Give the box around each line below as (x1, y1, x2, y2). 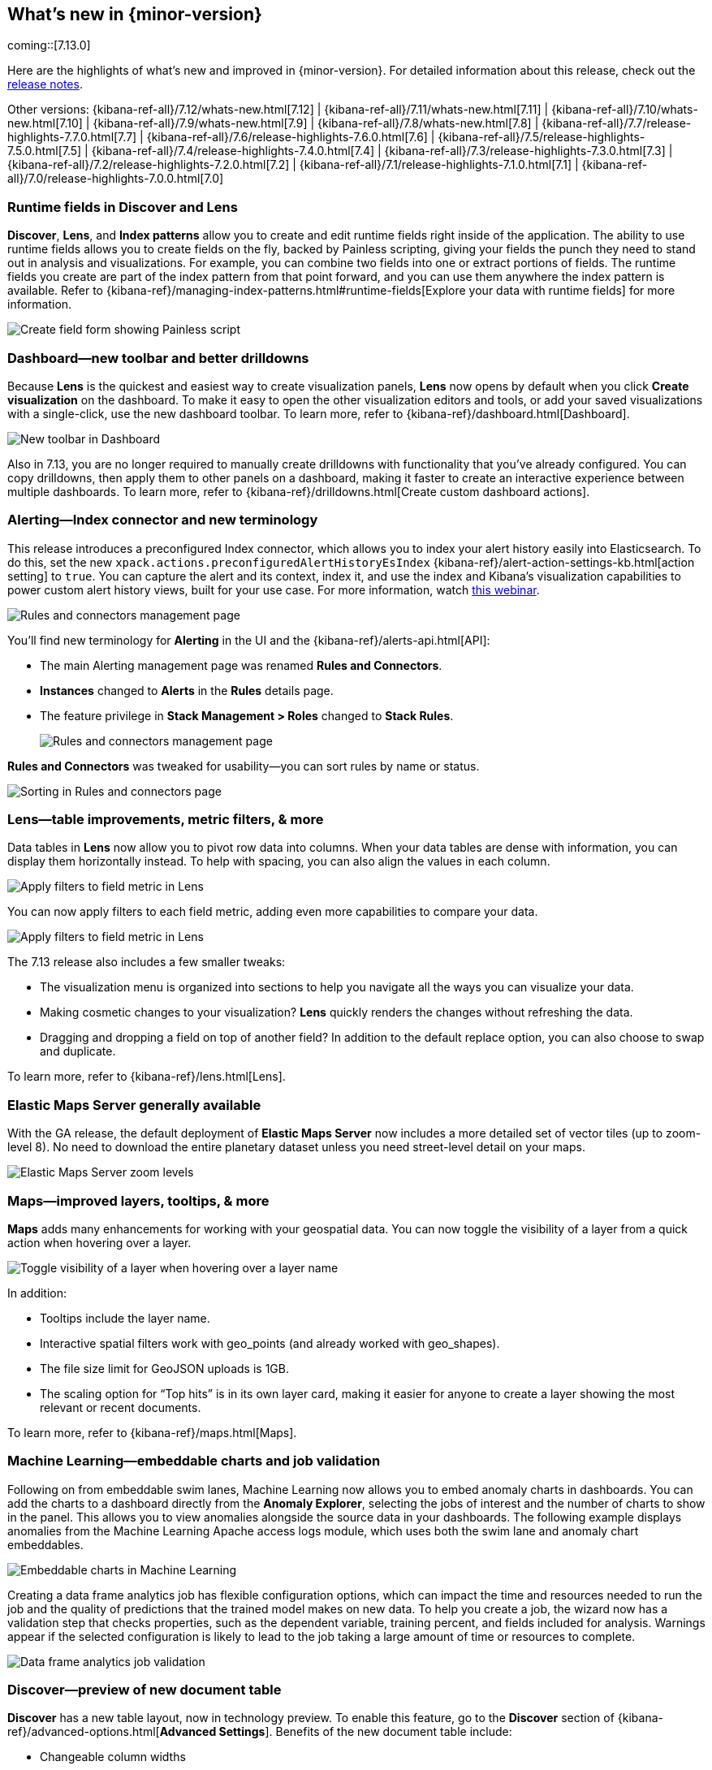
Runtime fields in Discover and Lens (7, 198, 238, 215)
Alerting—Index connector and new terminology (7, 512, 318, 529)
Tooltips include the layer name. (40, 1310, 210, 1325)
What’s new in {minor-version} (7, 4, 262, 24)
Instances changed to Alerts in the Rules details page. (40, 683, 334, 697)
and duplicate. (40, 1044, 116, 1059)
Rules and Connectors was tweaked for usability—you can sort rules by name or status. (7, 758, 480, 773)
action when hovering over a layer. (7, 1235, 192, 1250)
